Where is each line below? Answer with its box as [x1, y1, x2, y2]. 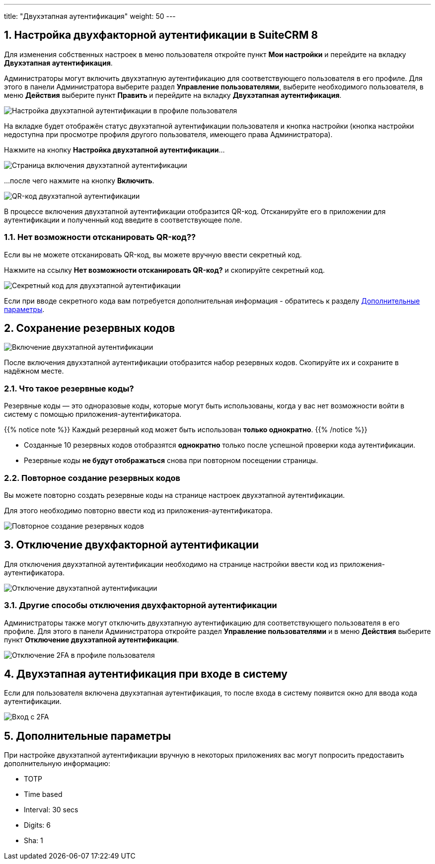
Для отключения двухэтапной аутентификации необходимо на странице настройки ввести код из [4, 559, 338, 568]
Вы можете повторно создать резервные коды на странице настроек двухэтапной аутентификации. [4, 490, 345, 499]
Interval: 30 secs [24, 805, 78, 814]
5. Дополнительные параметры [4, 729, 171, 742]
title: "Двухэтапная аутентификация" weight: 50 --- [4, 12, 176, 20]
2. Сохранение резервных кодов [4, 322, 175, 335]
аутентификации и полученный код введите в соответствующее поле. [4, 215, 242, 224]
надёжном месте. [4, 367, 64, 376]
